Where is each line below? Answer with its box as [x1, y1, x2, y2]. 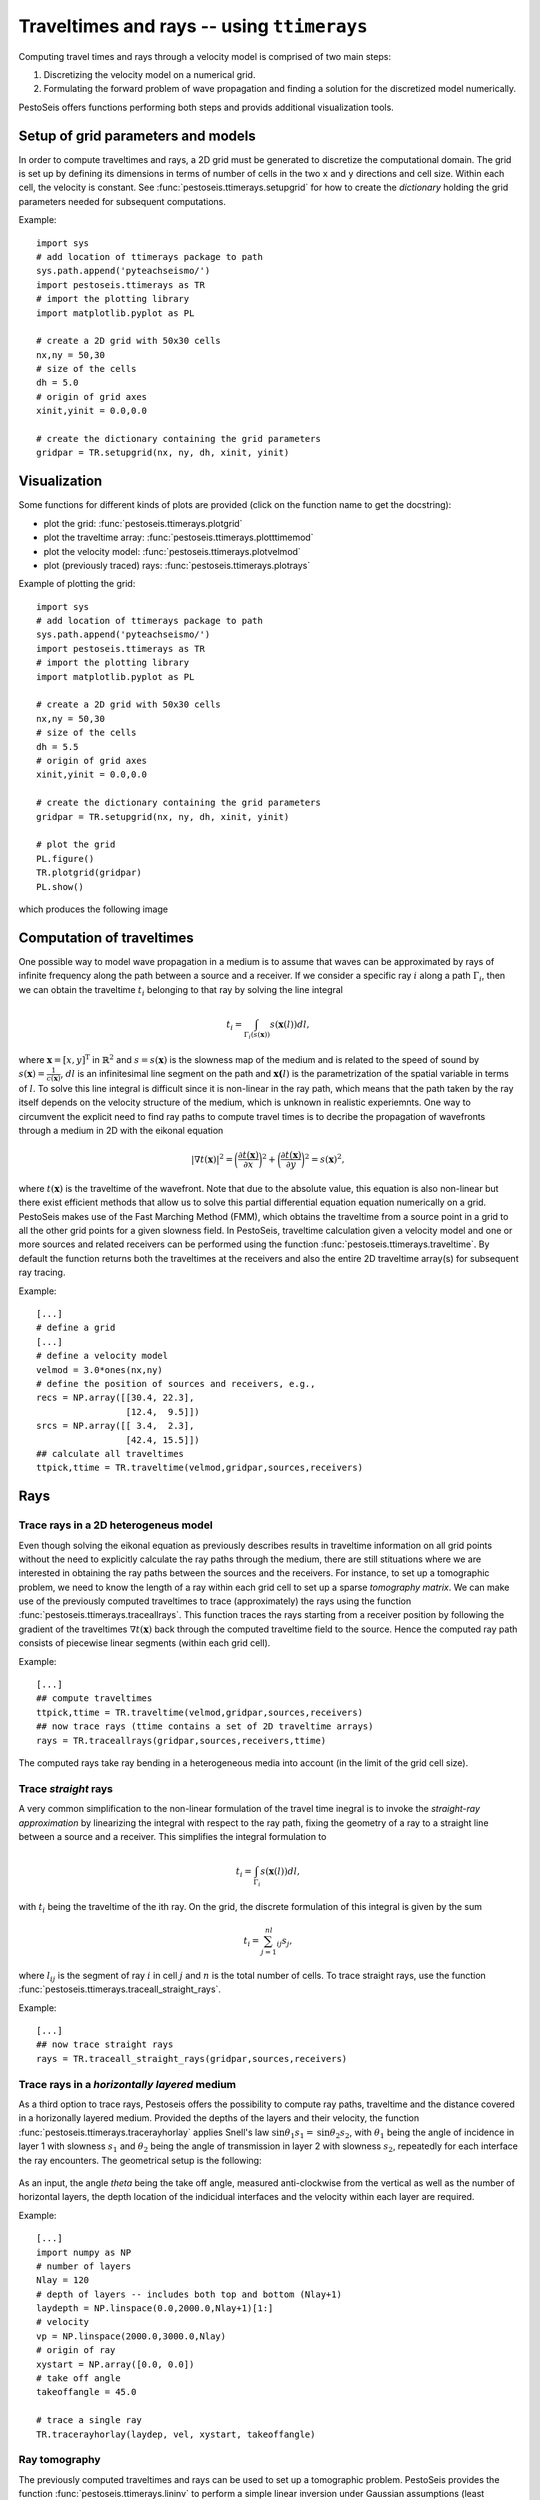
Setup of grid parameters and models [18, 127, 257, 144]
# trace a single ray [36, 2415, 142, 2426]
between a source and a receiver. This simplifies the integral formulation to [18, 1830, 327, 1842]
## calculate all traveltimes [36, 1448, 185, 1459]
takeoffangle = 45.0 [36, 2386, 137, 2398]
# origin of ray [36, 2345, 116, 2356]
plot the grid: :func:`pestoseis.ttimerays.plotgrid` [43, 517, 243, 529]
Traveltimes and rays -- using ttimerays [18, 15, 369, 37]
